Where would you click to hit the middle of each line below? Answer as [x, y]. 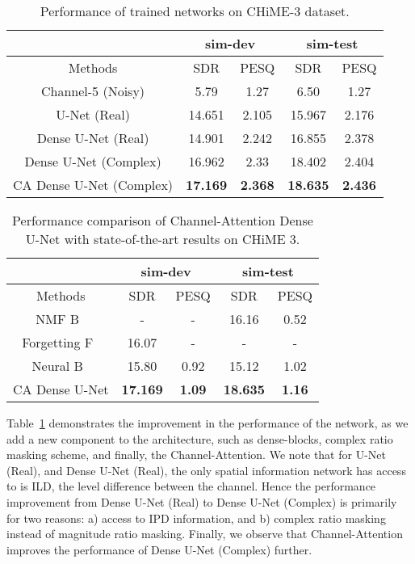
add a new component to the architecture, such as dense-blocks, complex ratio [200, 438]
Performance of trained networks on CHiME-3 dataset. [195, 11]
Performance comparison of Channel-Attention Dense [163, 220]
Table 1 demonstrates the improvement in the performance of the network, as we [207, 423]
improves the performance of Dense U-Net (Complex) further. [159, 549]
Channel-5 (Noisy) [93, 91]
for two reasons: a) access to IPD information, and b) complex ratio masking [196, 518]
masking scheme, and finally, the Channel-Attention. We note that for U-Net [196, 455]
